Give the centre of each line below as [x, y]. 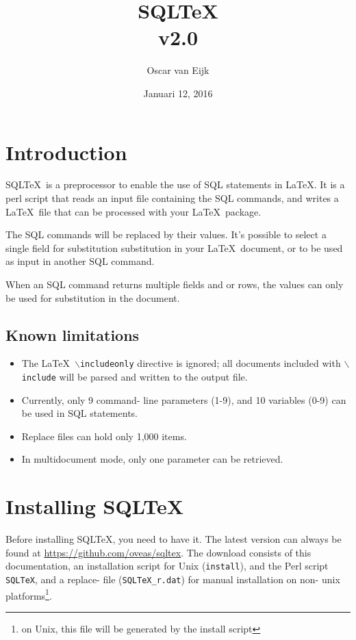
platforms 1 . [29, 594]
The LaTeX [46, 363]
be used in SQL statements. [79, 413]
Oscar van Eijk [178, 70]
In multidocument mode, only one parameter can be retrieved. [152, 459]
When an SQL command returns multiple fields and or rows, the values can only [175, 284]
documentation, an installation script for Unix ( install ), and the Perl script [167, 566]
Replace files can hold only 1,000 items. [104, 436]
